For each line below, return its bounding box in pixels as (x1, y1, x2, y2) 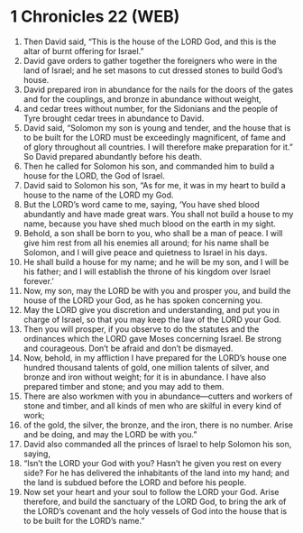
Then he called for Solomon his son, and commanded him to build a (23, 161, 275, 171)
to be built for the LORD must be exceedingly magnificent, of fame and (23, 132, 287, 142)
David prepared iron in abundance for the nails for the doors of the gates (23, 84, 294, 95)
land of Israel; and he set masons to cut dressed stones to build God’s (23, 65, 283, 76)
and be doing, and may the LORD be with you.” (23, 428, 197, 439)
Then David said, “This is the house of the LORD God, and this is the (23, 36, 277, 47)
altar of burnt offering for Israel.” (23, 45, 144, 56)
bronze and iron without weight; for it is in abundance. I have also (23, 372, 267, 382)
